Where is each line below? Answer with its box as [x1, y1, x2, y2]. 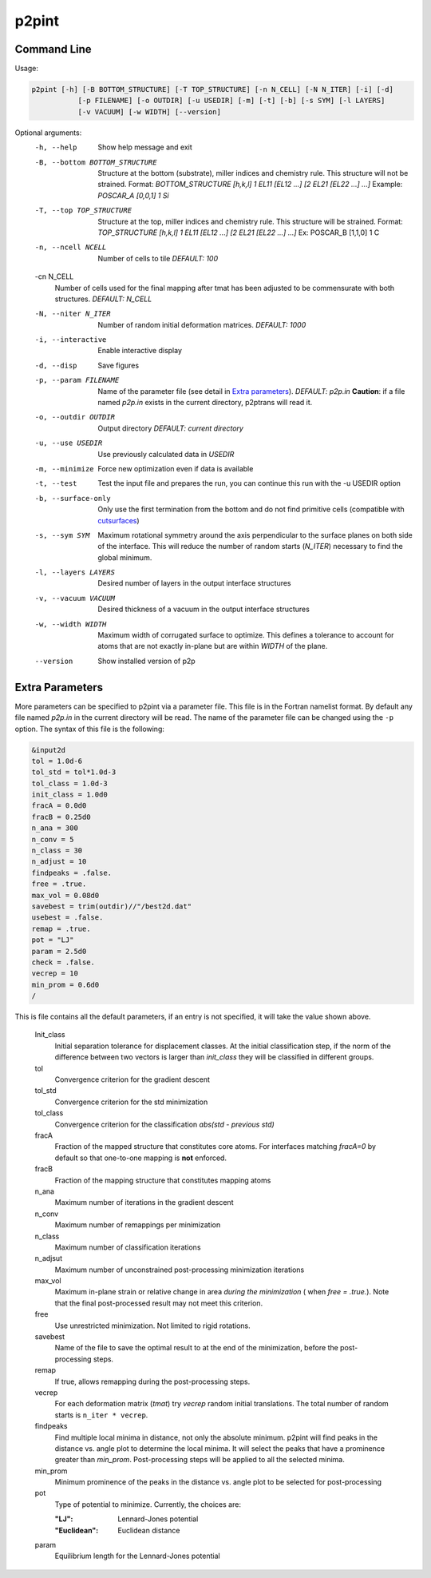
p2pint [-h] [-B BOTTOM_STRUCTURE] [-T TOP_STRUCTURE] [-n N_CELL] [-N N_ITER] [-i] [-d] [31, 85, 394, 94]
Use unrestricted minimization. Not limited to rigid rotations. [54, 1321, 251, 1330]
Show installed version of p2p [97, 656, 196, 666]
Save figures [97, 360, 140, 370]
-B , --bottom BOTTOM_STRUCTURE [34, 157, 157, 167]
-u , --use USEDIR [34, 439, 103, 447]
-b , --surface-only [34, 494, 111, 503]
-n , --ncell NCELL [34, 243, 107, 252]
